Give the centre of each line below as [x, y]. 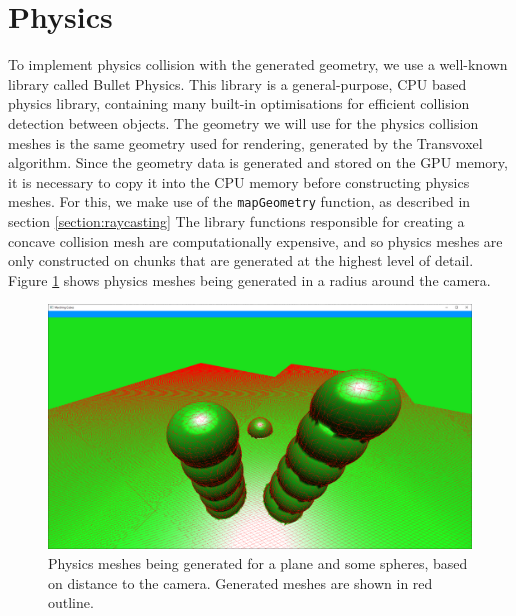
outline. [71, 602]
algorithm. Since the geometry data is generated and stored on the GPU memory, [258, 162]
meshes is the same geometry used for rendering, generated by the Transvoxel [245, 142]
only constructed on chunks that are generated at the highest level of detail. [241, 260]
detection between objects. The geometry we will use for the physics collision [243, 122]
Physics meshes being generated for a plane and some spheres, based [258, 563]
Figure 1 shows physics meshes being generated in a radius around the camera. [249, 279]
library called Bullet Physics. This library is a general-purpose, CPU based [237, 83]
